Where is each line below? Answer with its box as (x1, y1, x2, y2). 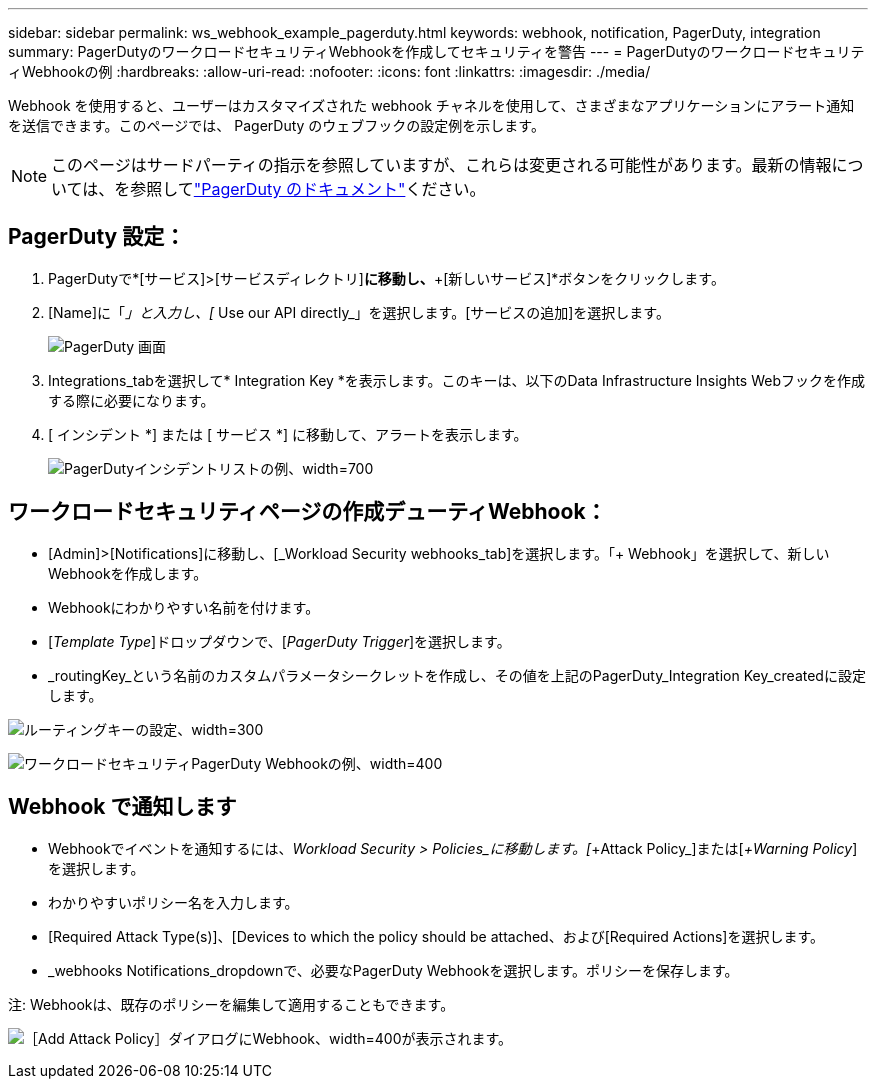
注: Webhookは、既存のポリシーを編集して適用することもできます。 (8, 995, 455, 1013)
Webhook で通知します (8, 794, 237, 820)
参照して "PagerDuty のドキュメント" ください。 (130, 179, 486, 199)
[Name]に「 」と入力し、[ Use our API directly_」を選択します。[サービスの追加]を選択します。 (48, 303, 670, 321)
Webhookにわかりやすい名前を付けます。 (48, 598, 320, 616)
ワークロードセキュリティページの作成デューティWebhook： (8, 499, 607, 525)
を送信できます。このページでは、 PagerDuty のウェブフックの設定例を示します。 (8, 117, 545, 134)
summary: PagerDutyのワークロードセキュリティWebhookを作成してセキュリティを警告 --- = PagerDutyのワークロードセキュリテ (8, 43, 865, 60)
